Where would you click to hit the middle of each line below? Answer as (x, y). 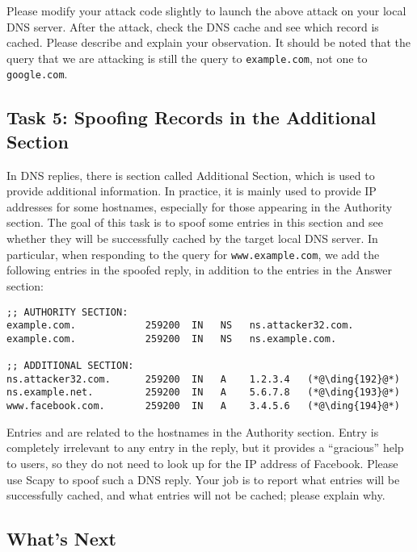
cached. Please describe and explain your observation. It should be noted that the (208, 42)
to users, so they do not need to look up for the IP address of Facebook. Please (202, 463)
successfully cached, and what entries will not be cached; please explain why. (196, 495)
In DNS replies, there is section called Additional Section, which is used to (191, 175)
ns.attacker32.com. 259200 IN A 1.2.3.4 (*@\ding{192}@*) (203, 379)
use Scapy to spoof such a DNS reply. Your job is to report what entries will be (203, 479)
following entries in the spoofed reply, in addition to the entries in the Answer (199, 270)
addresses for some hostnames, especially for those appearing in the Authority (200, 206)
